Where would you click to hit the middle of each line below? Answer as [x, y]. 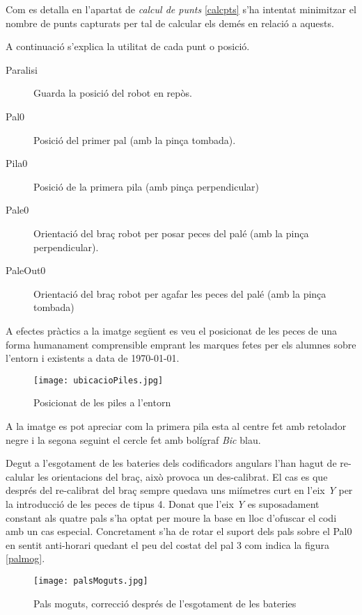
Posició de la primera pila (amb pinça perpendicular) [147, 186]
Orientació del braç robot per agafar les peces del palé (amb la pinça [180, 293]
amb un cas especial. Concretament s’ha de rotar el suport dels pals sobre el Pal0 [179, 531]
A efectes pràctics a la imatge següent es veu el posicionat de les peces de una [172, 330]
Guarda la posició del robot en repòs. [113, 93]
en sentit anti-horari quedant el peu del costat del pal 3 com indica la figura [167, 544]
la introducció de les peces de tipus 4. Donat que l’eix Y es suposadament [163, 503]
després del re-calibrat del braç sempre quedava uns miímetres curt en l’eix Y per [179, 490]
